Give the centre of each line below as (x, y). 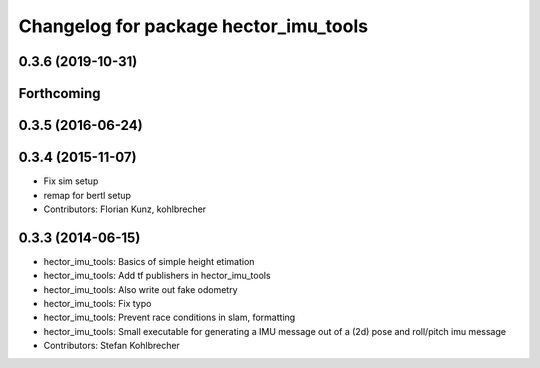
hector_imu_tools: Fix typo (97, 303)
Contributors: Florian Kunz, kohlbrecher (125, 209)
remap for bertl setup (87, 195)
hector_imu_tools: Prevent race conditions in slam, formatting (169, 317)
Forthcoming (59, 93)
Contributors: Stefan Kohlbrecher (111, 346)
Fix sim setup (71, 181)
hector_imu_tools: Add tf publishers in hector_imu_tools (157, 276)
